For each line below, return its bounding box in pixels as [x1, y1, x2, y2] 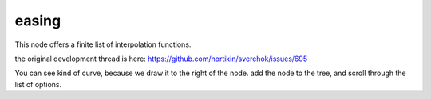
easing [14, 12, 61, 29]
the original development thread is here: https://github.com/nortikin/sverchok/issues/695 [14, 54, 308, 63]
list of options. [14, 79, 62, 89]
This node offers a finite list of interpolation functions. [14, 40, 192, 49]
